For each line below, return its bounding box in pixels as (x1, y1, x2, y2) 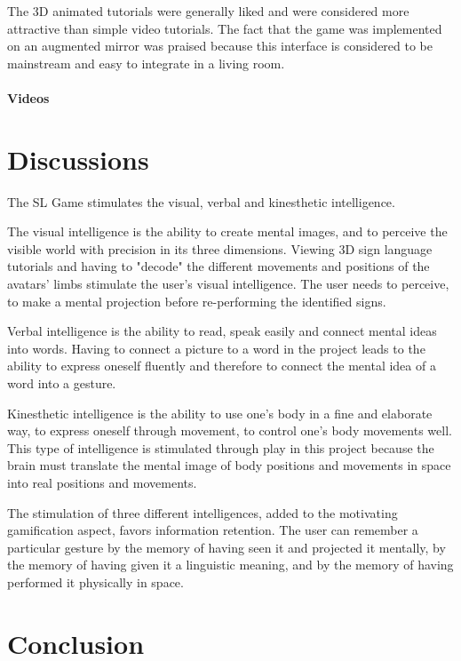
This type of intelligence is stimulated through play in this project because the (7, 438, 434, 457)
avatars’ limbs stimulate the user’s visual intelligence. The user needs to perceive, (7, 275, 449, 293)
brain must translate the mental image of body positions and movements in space (7, 456, 451, 474)
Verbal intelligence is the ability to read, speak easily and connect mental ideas (7, 322, 437, 340)
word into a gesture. (7, 374, 116, 393)
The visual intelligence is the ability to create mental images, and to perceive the (7, 222, 448, 241)
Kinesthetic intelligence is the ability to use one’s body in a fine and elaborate (7, 403, 433, 422)
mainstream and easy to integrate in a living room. (7, 53, 285, 72)
